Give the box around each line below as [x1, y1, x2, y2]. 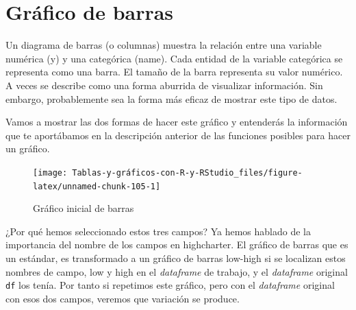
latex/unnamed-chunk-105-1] [33, 181, 161, 191]
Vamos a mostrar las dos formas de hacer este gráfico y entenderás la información [5, 115, 348, 129]
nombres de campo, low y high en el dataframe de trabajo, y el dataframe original [5, 264, 348, 278]
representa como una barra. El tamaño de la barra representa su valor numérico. [5, 64, 343, 79]
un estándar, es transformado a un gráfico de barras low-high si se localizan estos [5, 250, 346, 265]
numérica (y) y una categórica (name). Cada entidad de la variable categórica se [5, 51, 343, 65]
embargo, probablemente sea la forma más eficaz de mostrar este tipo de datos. [5, 91, 338, 106]
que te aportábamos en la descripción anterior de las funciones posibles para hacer [5, 128, 351, 142]
